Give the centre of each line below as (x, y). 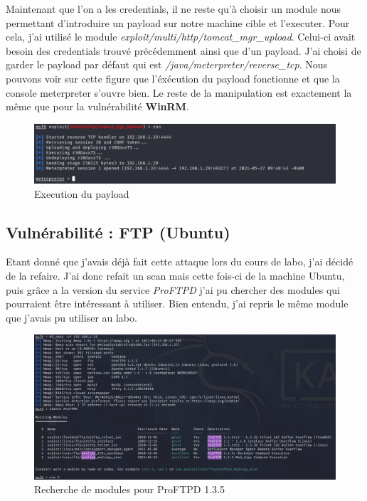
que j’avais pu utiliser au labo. (71, 317)
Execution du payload (82, 193)
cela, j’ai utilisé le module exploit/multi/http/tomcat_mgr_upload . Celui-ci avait (181, 37)
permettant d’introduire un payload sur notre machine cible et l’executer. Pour (178, 22)
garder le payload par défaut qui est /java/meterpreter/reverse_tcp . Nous (166, 64)
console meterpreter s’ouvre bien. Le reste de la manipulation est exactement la (179, 92)
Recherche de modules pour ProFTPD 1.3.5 (129, 489)
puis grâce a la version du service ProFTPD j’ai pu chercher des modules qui (173, 289)
